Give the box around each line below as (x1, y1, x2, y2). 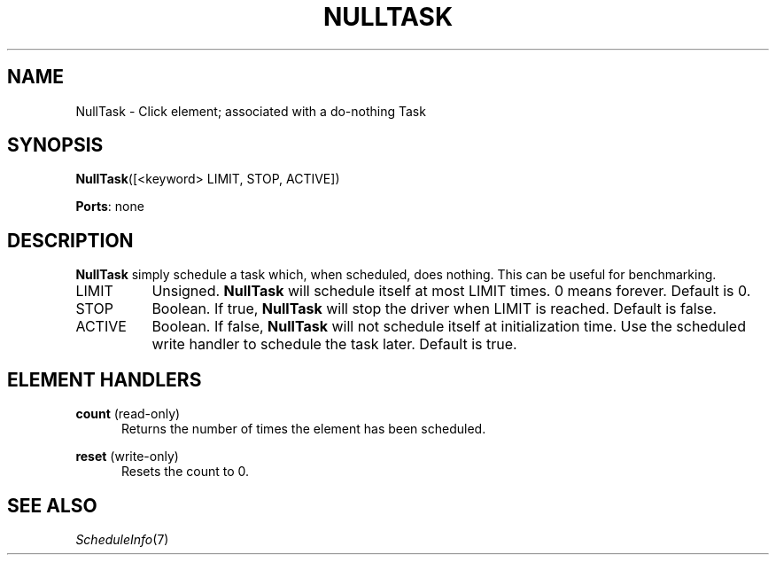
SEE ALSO (7, 494, 97, 517)
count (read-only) (75, 406, 181, 422)
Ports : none (75, 199, 144, 215)
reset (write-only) (75, 449, 179, 464)
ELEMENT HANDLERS (7, 368, 202, 391)
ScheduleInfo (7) (75, 531, 169, 547)
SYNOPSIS (7, 134, 104, 157)
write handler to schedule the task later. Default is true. (151, 335, 517, 354)
